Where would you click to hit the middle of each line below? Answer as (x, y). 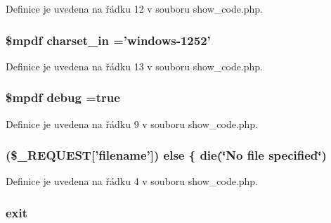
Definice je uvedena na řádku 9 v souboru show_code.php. (132, 123)
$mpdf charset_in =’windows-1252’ (108, 40)
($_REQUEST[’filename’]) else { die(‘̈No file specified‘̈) (166, 155)
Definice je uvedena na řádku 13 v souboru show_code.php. (135, 66)
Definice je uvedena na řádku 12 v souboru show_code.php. (135, 8)
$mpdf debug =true (63, 97)
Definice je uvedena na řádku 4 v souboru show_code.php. (132, 181)
